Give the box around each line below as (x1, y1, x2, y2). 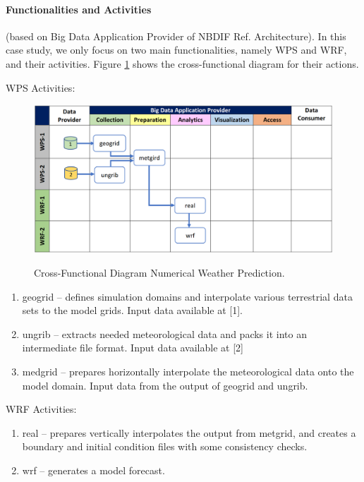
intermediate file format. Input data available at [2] (22, 340, 243, 355)
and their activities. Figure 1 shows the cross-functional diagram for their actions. (6, 56, 359, 71)
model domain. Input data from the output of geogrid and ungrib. (22, 378, 308, 392)
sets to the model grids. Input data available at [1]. (22, 303, 243, 318)
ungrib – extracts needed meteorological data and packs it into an (22, 326, 307, 341)
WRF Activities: (6, 402, 77, 416)
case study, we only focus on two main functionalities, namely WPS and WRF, (6, 42, 347, 57)
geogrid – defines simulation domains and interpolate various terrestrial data (22, 289, 353, 303)
